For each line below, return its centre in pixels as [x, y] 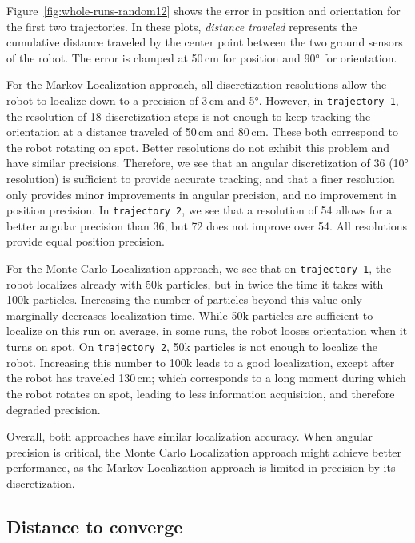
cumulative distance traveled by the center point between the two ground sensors [205, 42]
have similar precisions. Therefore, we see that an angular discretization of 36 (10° [207, 163]
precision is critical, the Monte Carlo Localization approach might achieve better [204, 451]
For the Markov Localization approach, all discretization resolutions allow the [197, 84]
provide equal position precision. [86, 241]
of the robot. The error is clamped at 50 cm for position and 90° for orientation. [202, 57]
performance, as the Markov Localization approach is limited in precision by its [201, 467]
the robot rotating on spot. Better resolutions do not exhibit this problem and [198, 147]
